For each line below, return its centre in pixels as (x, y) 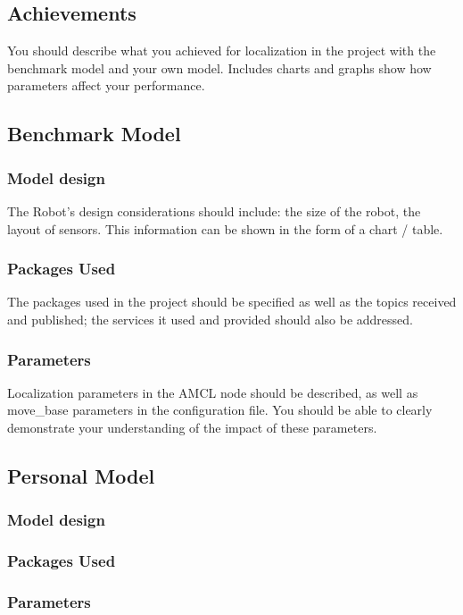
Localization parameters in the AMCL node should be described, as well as (213, 392)
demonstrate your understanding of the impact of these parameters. (192, 427)
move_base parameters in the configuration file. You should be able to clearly (220, 410)
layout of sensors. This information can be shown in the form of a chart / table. (225, 228)
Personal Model (81, 475)
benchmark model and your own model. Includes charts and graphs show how (219, 67)
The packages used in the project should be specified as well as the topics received (232, 302)
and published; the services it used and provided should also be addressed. (210, 319)
